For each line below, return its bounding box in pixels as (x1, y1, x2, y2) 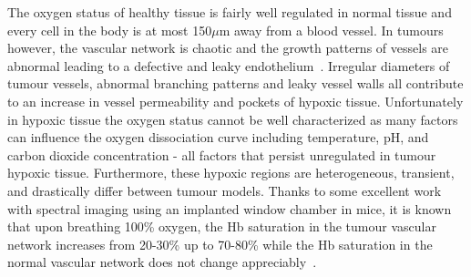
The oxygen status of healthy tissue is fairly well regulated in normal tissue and (7, 3, 452, 21)
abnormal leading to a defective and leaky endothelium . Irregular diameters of (7, 56, 450, 75)
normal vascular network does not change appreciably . (7, 252, 317, 272)
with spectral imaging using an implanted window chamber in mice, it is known (7, 199, 452, 218)
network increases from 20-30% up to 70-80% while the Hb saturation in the (7, 234, 433, 253)
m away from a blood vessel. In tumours (219, 20, 444, 39)
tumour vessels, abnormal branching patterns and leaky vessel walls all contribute (7, 74, 464, 93)
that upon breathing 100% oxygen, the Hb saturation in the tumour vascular (7, 217, 436, 236)
